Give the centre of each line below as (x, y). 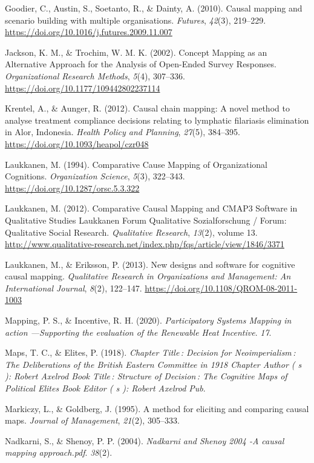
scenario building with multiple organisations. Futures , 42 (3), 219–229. (136, 20)
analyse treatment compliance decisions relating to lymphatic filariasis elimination (157, 120)
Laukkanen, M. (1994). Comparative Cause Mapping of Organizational (136, 164)
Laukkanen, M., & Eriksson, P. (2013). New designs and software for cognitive (150, 264)
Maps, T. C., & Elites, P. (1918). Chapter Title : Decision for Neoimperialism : (150, 352)
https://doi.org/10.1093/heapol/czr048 (77, 143)
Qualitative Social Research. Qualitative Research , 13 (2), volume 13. (131, 232)
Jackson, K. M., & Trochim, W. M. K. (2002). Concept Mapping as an (136, 52)
